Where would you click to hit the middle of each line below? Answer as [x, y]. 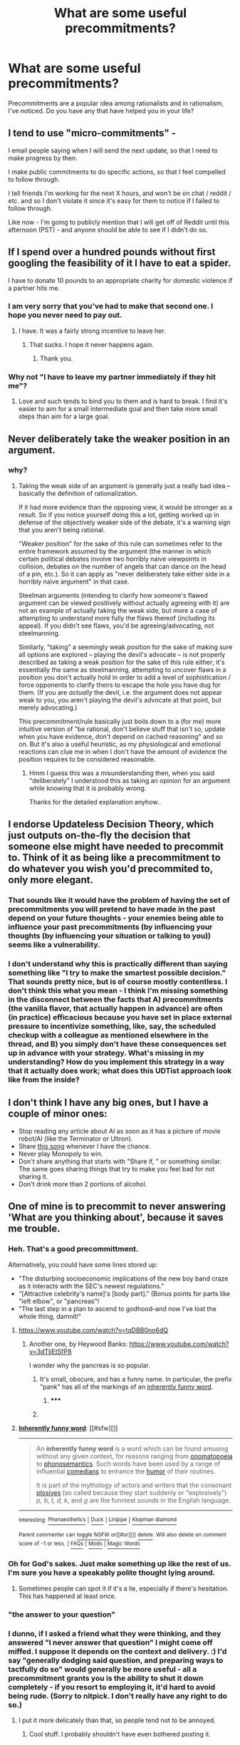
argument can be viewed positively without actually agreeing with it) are [124, 603]
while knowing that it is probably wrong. [88, 788]
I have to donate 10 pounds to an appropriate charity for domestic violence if [120, 280]
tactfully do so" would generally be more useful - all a [103, 1669]
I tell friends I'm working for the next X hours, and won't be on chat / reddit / [120, 193]
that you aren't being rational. [62, 529]
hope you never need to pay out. [65, 315]
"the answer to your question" [62, 1614]
